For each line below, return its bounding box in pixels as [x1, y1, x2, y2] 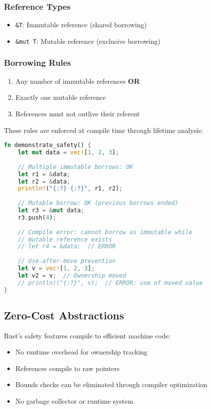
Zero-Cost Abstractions [4, 307, 124, 322]
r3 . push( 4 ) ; [18, 214, 57, 221]
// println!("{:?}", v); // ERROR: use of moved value [18, 279, 203, 286]
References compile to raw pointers [15, 363, 120, 373]
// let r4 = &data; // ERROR [18, 243, 116, 250]
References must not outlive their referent [15, 108, 140, 118]
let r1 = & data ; [18, 170, 71, 178]
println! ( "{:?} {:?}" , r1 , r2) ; [18, 185, 123, 192]
